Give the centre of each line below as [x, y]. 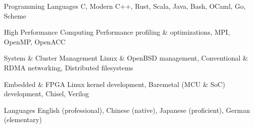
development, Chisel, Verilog [46, 94]
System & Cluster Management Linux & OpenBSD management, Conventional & [126, 58]
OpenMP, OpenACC [35, 41]
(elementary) [23, 119]
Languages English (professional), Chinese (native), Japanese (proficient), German [127, 110]
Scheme [15, 15]
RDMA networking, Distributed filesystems [69, 67]
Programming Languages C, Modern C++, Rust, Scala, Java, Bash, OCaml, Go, [125, 6]
